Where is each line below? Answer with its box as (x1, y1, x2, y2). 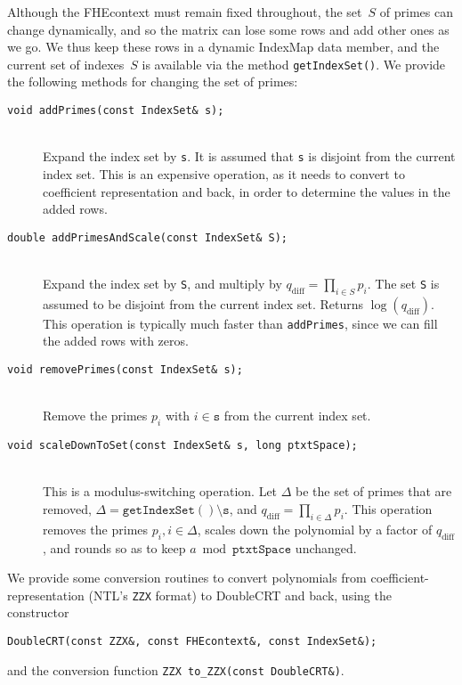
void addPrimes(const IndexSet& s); (7, 104, 224, 118)
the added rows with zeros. (43, 331, 189, 350)
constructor (7, 603, 69, 622)
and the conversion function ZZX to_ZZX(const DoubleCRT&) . (7, 660, 344, 679)
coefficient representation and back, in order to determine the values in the (43, 182, 450, 200)
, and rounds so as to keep (43, 538, 186, 557)
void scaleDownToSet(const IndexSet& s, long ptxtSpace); (7, 439, 358, 453)
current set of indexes (7, 54, 125, 73)
